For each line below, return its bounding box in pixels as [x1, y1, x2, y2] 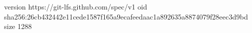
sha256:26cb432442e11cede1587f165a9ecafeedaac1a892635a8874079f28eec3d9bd [4, 11, 248, 21]
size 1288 [4, 21, 32, 31]
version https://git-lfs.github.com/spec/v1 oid [4, 1, 147, 11]
